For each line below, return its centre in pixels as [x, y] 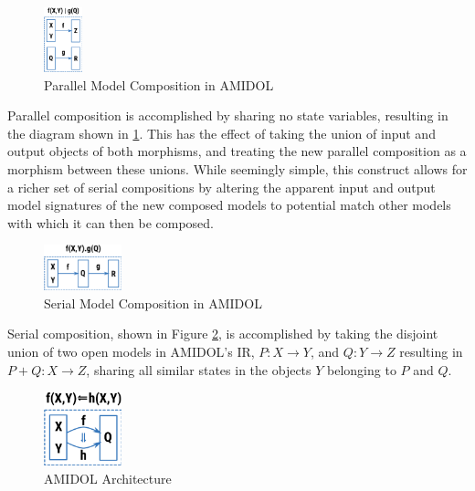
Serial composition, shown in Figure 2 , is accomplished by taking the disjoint [223, 334]
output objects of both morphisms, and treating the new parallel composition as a [237, 151]
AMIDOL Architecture [108, 478]
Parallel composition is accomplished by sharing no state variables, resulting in [228, 115]
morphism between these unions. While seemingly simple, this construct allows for [237, 169]
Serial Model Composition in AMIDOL [153, 303]
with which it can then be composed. [111, 222]
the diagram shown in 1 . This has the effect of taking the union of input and [222, 133]
